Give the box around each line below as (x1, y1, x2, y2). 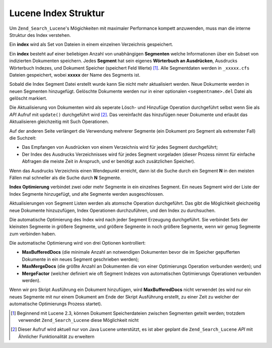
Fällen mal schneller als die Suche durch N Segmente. (9, 175, 121, 181)
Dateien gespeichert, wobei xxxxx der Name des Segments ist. (9, 72, 141, 78)
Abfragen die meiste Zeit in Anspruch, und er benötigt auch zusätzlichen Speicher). (22, 158, 195, 164)
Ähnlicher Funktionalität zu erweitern (18, 333, 95, 339)
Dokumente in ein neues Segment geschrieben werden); (22, 256, 140, 262)
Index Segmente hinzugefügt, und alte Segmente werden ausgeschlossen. (9, 191, 164, 197)
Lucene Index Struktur (9, 8, 105, 19)
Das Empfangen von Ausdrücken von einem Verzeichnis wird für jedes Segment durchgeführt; (22, 144, 218, 150)
